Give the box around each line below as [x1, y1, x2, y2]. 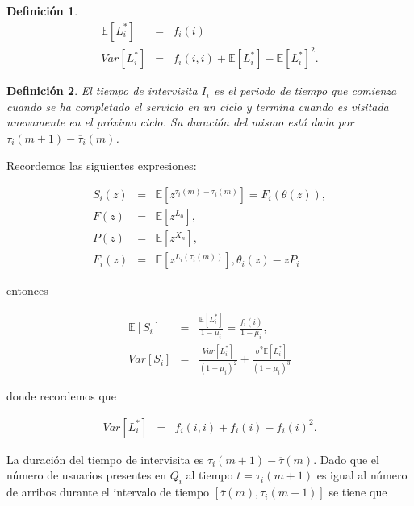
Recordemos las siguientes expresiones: [6, 156, 197, 173]
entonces [6, 282, 48, 299]
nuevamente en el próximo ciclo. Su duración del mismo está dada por [6, 114, 354, 131]
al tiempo [186, 467, 233, 483]
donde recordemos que [6, 388, 116, 404]
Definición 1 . [6, 2, 78, 19]
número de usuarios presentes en [6, 467, 166, 483]
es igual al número [316, 467, 408, 483]
